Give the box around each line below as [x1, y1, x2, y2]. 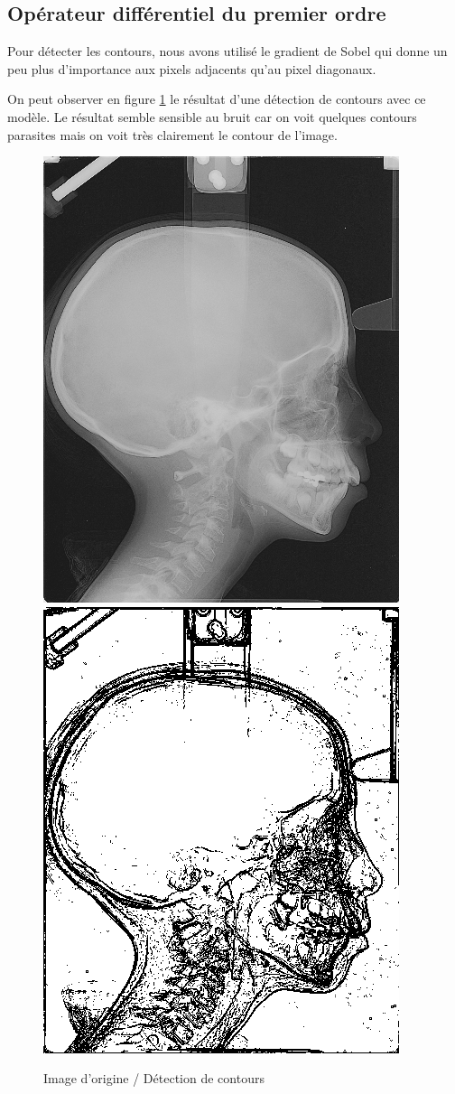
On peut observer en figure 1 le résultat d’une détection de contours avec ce [7, 89, 426, 108]
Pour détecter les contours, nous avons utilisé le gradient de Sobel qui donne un [7, 42, 448, 61]
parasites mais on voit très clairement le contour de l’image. [7, 125, 338, 144]
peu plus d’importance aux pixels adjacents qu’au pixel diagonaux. [7, 59, 376, 78]
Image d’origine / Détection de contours [43, 1069, 265, 1088]
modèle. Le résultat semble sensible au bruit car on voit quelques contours [7, 107, 417, 126]
